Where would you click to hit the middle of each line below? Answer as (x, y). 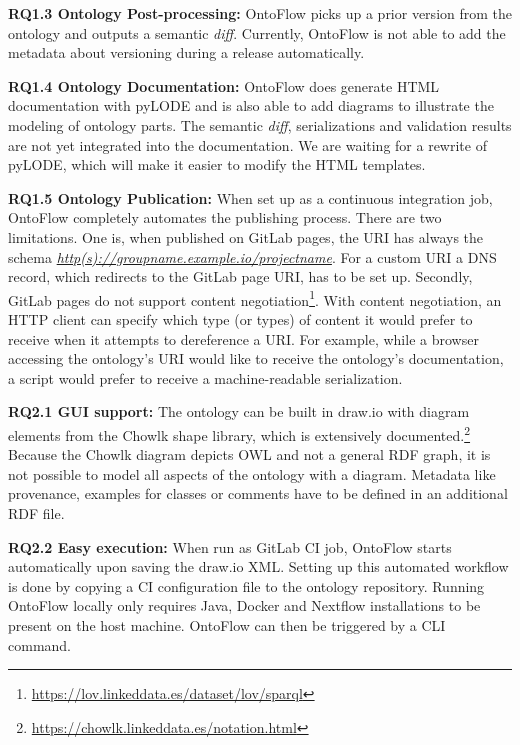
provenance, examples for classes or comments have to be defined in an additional (258, 493)
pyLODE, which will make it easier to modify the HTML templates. (217, 164)
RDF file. (36, 512)
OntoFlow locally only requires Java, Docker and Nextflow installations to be (244, 605)
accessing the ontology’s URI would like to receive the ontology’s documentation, (256, 358)
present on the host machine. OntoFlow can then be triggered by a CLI (227, 624)
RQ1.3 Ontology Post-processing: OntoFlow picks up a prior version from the (260, 13)
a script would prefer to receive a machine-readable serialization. (205, 377)
